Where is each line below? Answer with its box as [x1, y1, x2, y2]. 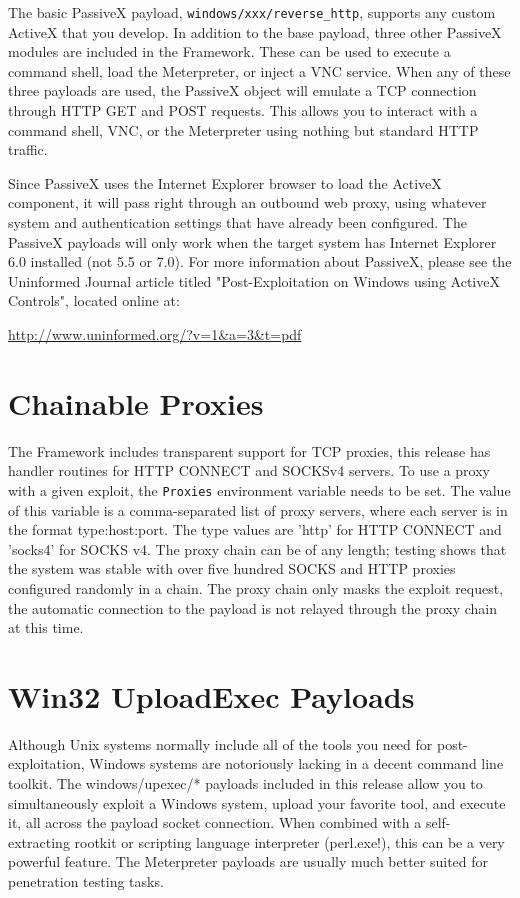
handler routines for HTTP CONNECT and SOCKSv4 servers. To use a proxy [8, 460, 491, 481]
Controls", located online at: [8, 290, 180, 311]
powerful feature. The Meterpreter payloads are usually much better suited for [8, 851, 489, 872]
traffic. [8, 139, 48, 160]
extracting [8, 831, 70, 852]
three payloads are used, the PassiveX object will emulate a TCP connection [8, 80, 477, 101]
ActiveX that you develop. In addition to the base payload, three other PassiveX [8, 21, 502, 42]
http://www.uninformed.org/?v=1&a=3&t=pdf [8, 323, 302, 344]
